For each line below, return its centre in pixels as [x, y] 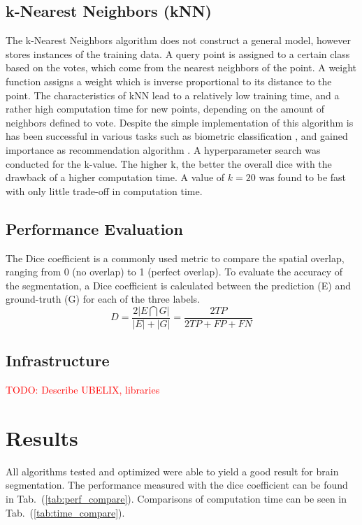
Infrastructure [58, 360]
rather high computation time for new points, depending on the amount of [165, 109]
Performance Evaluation [94, 228]
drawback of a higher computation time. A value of [115, 177]
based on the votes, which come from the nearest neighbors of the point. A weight [181, 67]
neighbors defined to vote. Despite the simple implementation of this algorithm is [180, 122]
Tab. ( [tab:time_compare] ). [65, 512]
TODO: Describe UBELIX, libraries [83, 390]
